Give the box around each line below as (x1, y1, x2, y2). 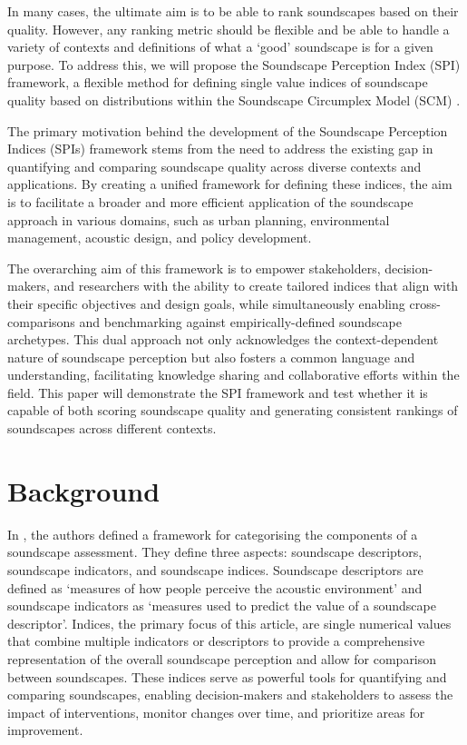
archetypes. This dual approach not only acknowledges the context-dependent (7, 330, 439, 349)
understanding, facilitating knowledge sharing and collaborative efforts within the (7, 365, 460, 384)
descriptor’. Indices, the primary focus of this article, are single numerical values (7, 613, 452, 632)
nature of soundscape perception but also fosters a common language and (7, 347, 415, 366)
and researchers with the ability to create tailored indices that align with (54, 276, 459, 295)
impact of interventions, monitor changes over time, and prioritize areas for (7, 702, 425, 721)
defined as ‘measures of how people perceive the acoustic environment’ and (7, 578, 423, 597)
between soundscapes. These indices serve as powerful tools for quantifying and (7, 667, 447, 686)
